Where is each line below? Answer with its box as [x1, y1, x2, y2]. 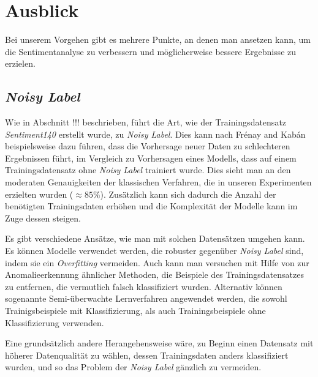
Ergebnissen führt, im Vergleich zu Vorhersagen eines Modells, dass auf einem [5, 151, 297, 164]
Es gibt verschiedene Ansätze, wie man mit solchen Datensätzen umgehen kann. [5, 232, 305, 245]
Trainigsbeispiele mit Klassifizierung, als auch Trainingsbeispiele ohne [5, 304, 266, 317]
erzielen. [5, 57, 36, 70]
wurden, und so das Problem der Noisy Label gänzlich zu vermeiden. [5, 360, 262, 373]
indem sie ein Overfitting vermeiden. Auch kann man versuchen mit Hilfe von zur [5, 256, 309, 269]
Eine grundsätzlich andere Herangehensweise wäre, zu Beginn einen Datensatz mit [5, 337, 314, 349]
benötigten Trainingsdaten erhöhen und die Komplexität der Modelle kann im [5, 200, 298, 212]
